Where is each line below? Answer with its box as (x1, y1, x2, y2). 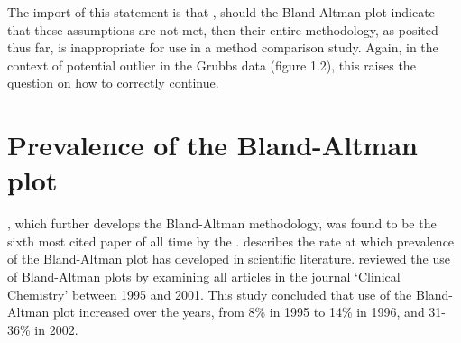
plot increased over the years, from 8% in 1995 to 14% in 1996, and (52, 302, 425, 321)
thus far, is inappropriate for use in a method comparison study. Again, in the (7, 38, 438, 57)
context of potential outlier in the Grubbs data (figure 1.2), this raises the (7, 55, 416, 74)
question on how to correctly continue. (7, 73, 219, 92)
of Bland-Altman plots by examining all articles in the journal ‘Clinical (7, 267, 401, 286)
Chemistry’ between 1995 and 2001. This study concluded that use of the (7, 284, 412, 303)
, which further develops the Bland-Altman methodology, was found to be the (7, 214, 437, 233)
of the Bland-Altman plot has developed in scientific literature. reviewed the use (7, 249, 450, 268)
